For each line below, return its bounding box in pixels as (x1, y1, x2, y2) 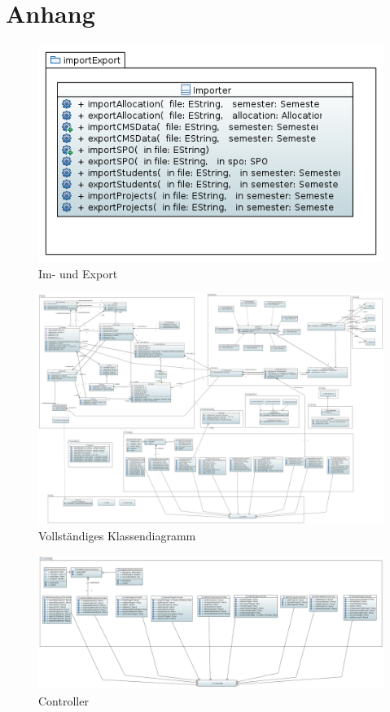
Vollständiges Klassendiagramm (38, 527, 196, 544)
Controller (38, 692, 89, 710)
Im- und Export (38, 264, 118, 282)
